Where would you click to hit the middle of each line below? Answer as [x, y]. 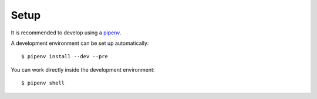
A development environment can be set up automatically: [80, 43]
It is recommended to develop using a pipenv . [66, 33]
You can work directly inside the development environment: [83, 69]
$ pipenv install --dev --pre [65, 56]
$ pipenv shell [43, 83]
